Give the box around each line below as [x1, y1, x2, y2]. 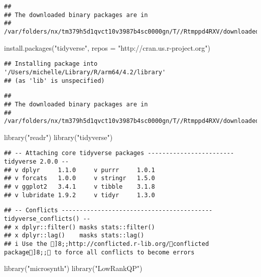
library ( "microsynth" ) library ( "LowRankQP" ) [4, 263, 143, 273]
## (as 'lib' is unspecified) [4, 77, 105, 84]
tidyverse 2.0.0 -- [4, 158, 69, 166]
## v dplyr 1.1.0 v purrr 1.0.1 [4, 166, 155, 174]
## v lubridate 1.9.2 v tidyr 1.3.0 [4, 191, 155, 199]
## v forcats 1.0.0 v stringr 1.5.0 [4, 175, 155, 182]
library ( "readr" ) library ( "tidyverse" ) [4, 131, 113, 142]
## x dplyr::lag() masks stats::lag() [4, 232, 145, 239]
